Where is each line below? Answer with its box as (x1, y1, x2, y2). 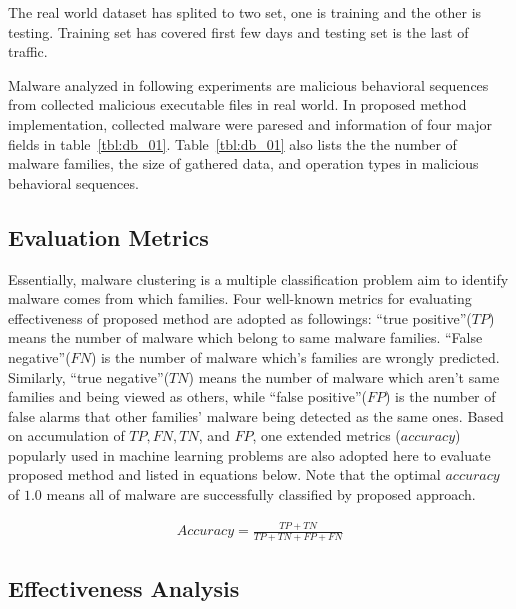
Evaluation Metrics (8, 221, 209, 252)
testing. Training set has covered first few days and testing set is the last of (8, 21, 469, 42)
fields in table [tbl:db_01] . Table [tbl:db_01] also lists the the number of (8, 133, 457, 154)
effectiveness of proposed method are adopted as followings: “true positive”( (8, 307, 472, 328)
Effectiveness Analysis (8, 573, 240, 604)
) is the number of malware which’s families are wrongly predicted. (90, 346, 500, 367)
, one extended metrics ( (252, 425, 401, 446)
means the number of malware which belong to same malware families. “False (8, 327, 483, 348)
